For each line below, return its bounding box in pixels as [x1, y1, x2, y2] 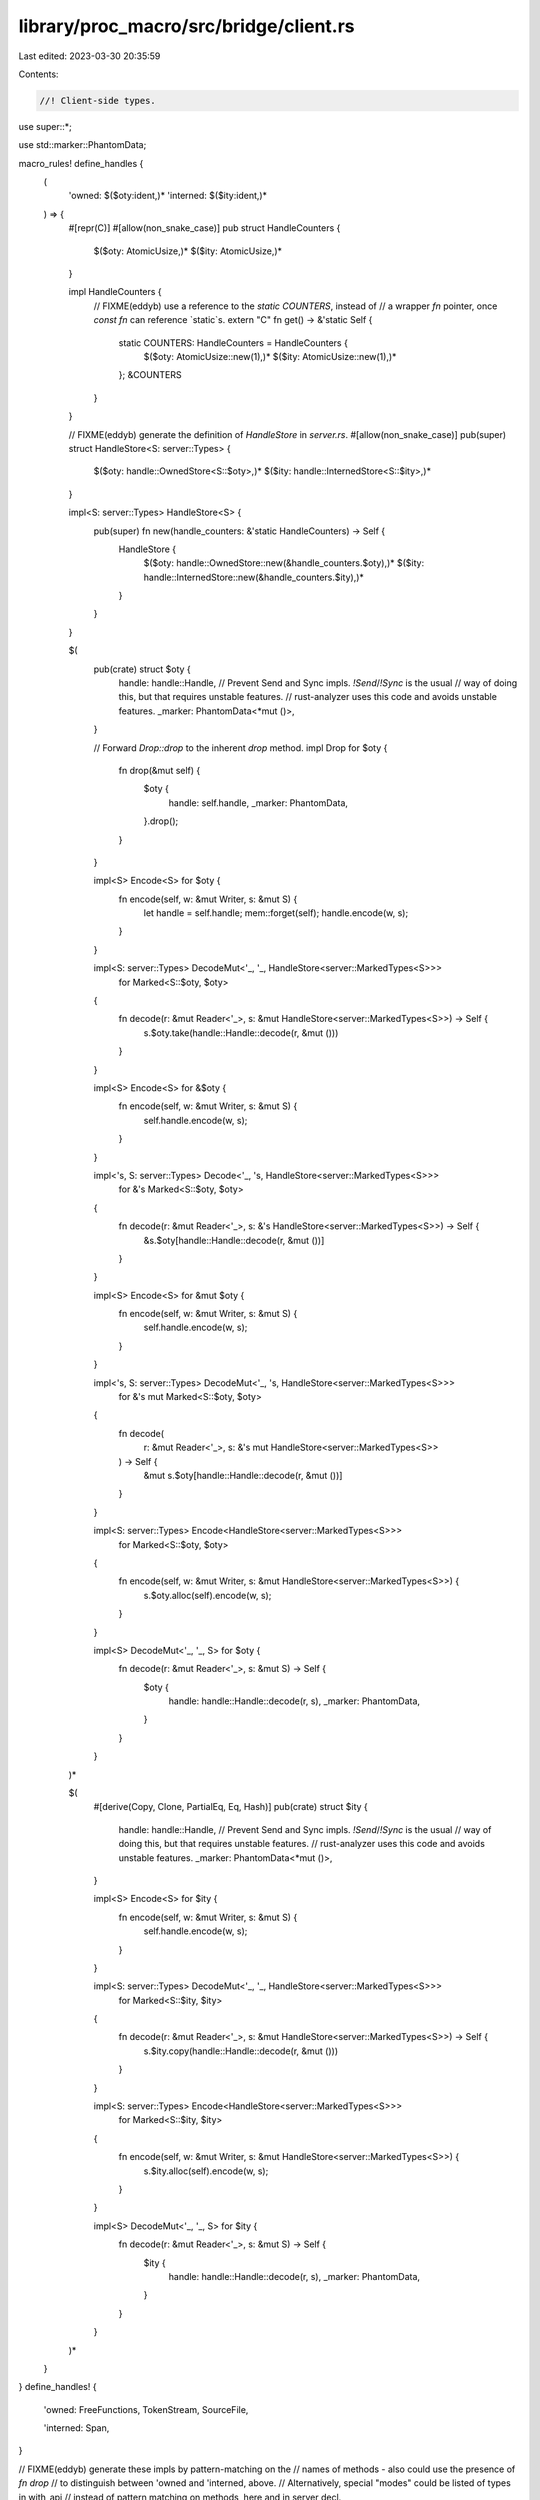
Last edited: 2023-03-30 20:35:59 [18, 50, 161, 62]
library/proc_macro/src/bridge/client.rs [18, 15, 355, 37]
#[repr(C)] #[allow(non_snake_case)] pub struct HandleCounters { [68, 222, 341, 234]
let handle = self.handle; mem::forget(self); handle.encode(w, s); [143, 907, 409, 919]
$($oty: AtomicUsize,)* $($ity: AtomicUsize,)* [93, 245, 283, 257]
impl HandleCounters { [68, 286, 162, 298]
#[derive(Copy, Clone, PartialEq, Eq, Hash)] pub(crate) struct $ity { [93, 1801, 369, 1813]
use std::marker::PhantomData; [18, 139, 147, 151]
